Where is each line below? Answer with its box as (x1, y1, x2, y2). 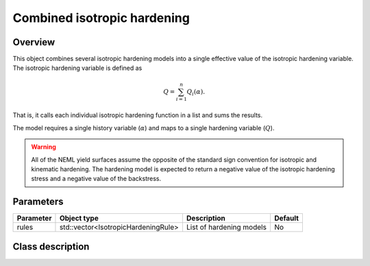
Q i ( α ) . (186, 88, 206, 97)
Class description (12, 241, 90, 252)
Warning (31, 143, 56, 151)
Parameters (12, 196, 64, 208)
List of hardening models (186, 223, 267, 232)
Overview (12, 36, 56, 48)
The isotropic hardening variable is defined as (12, 64, 143, 72)
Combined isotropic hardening (12, 10, 190, 25)
